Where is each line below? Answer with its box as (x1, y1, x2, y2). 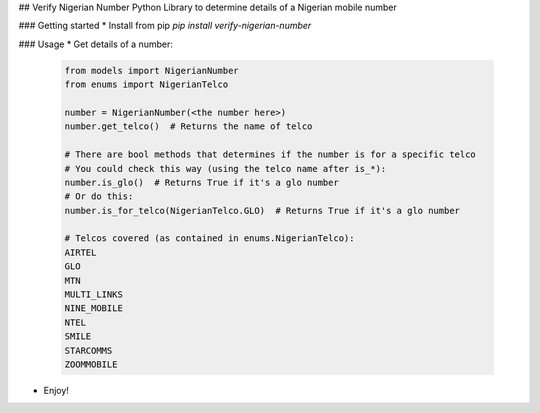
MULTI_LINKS (64, 289, 124, 300)
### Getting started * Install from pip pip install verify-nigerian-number (18, 20, 312, 32)
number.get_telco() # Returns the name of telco (64, 121, 313, 132)
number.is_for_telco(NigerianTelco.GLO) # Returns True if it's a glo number (64, 205, 460, 216)
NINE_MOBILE (64, 303, 124, 314)
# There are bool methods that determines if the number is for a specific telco (64, 149, 477, 160)
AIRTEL (64, 246, 97, 258)
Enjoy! (43, 384, 70, 396)
